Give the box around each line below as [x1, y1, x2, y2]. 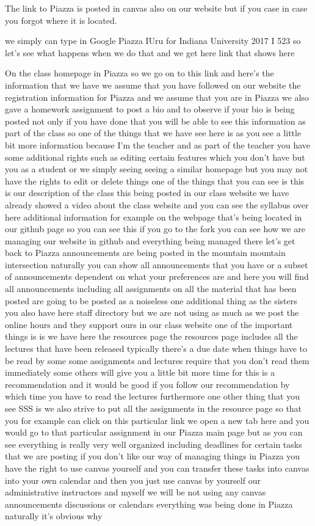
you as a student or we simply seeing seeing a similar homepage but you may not [5, 163, 308, 175]
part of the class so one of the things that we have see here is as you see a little [5, 126, 302, 139]
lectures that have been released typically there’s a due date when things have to [5, 342, 308, 355]
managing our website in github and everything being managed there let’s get [5, 234, 295, 247]
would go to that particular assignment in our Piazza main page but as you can [5, 426, 303, 439]
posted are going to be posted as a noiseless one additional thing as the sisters [5, 294, 297, 307]
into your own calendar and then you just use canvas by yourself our [5, 473, 261, 486]
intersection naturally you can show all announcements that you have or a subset [5, 258, 308, 271]
